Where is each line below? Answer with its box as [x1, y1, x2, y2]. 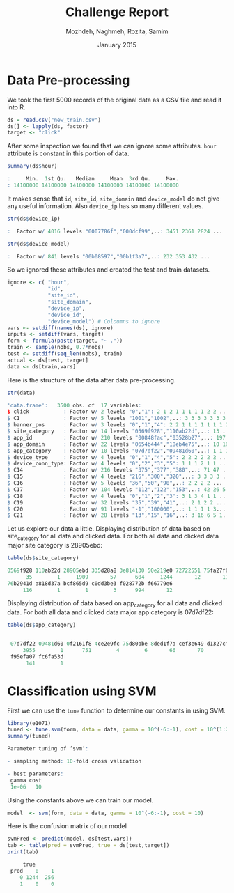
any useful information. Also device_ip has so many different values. [7, 201, 204, 210]
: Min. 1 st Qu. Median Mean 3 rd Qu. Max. [7, 176, 179, 183]
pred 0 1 [10, 867, 54, 874]
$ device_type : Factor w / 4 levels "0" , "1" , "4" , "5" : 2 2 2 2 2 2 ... [7, 453, 229, 460]
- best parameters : [7, 770, 64, 777]
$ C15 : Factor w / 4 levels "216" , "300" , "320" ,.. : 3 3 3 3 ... [7, 473, 232, 481]
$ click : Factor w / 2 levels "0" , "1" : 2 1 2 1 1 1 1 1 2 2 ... [7, 408, 229, 415]
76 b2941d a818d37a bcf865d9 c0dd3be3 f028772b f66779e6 [7, 580, 173, 587]
